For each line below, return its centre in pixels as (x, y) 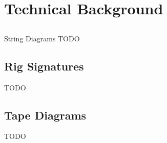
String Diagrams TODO (42, 38)
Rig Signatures (44, 66)
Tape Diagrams (45, 115)
